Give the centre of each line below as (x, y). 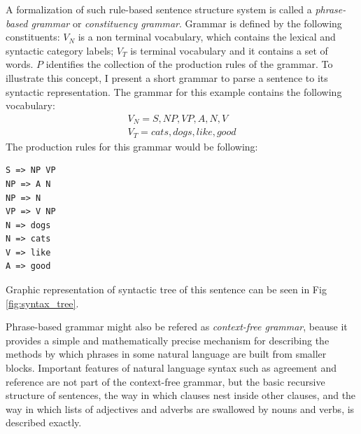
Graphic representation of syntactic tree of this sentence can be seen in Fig (166, 289)
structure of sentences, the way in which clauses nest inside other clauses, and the (181, 395)
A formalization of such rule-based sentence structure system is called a (159, 9)
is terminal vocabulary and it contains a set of (229, 50)
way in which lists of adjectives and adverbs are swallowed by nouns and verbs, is (180, 408)
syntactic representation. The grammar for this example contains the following (174, 91)
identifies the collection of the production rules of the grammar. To (189, 64)
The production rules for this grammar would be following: (132, 146)
